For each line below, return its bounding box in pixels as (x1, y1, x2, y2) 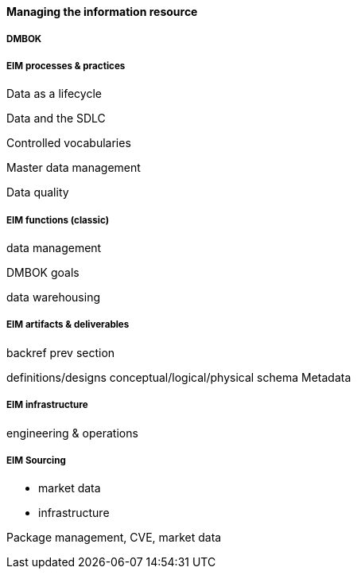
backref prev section (6, 345, 115, 359)
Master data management (6, 161, 141, 175)
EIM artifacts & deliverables (6, 319, 130, 331)
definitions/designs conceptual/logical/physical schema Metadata (6, 370, 351, 384)
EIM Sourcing (6, 454, 66, 466)
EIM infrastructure (6, 399, 88, 411)
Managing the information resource (6, 5, 198, 18)
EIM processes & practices (6, 60, 126, 72)
